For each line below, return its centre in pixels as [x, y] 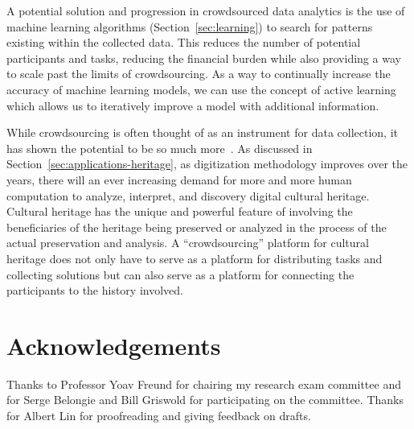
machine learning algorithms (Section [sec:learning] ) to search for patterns [190, 26]
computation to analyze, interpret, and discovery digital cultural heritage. [188, 195]
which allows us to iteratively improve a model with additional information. [193, 105]
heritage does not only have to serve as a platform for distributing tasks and [195, 258]
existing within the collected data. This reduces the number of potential [184, 42]
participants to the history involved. [95, 290]
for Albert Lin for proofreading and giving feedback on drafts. [159, 415]
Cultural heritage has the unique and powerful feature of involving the [180, 211]
